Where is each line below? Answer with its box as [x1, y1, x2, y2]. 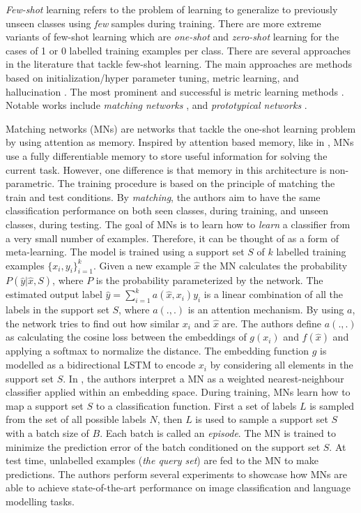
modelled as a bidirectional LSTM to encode [6, 357, 196, 372]
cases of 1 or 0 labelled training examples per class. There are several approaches [6, 43, 351, 57]
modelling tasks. [6, 494, 75, 508]
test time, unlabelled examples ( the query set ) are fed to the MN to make [6, 453, 318, 468]
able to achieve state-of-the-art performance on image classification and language [6, 480, 351, 495]
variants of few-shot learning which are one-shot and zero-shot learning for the [6, 29, 339, 44]
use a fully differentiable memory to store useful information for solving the [6, 148, 328, 163]
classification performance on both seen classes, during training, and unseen [6, 203, 329, 218]
